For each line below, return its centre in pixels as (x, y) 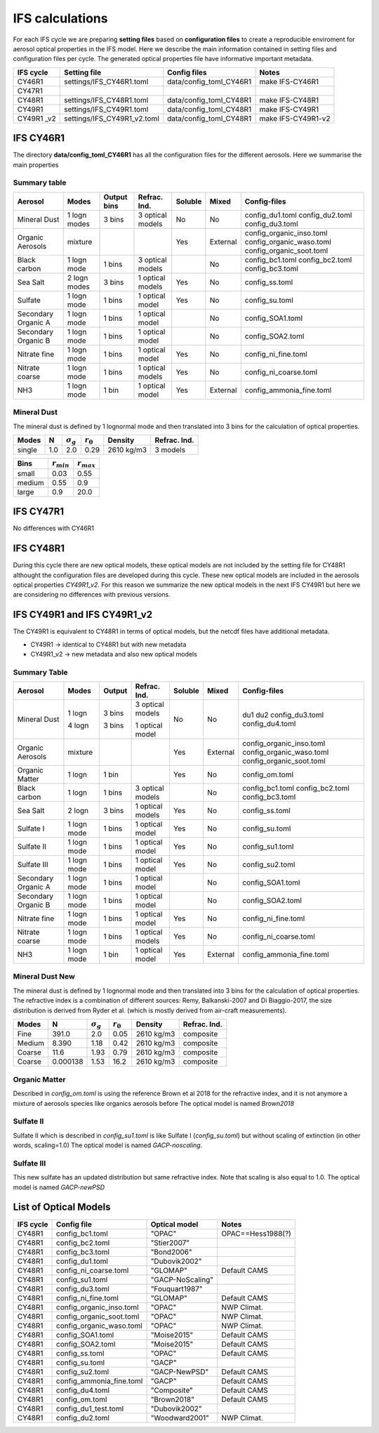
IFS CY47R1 (39, 511)
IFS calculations (60, 18)
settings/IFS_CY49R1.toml (106, 109)
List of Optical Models (62, 1207)
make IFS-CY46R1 (289, 81)
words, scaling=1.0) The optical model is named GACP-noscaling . (108, 1145)
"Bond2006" (171, 1252)
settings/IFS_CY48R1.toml (106, 100)
